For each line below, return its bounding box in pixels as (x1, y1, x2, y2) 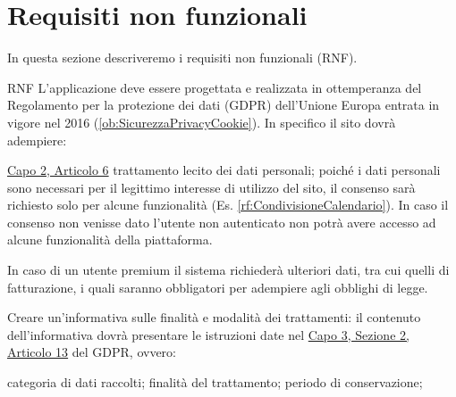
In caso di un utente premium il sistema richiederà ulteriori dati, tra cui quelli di (7, 261, 450, 279)
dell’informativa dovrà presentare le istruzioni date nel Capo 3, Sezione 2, (7, 325, 410, 343)
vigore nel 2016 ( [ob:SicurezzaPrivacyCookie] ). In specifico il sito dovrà (7, 112, 396, 131)
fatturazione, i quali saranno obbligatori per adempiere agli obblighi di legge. (7, 277, 428, 296)
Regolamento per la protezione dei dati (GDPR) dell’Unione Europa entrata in (7, 95, 440, 114)
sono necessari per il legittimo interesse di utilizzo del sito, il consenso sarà (7, 178, 416, 196)
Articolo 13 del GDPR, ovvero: (7, 343, 176, 361)
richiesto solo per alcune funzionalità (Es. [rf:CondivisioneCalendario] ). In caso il (7, 195, 449, 214)
